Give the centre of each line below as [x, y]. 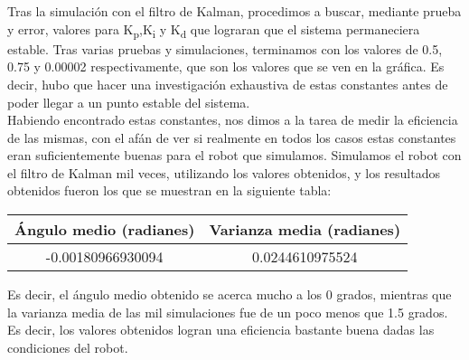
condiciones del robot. [68, 347]
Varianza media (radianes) [305, 230]
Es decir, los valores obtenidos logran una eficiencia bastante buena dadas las [221, 330]
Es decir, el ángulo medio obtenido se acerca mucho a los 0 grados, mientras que [230, 294]
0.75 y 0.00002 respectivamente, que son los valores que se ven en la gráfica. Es [226, 66]
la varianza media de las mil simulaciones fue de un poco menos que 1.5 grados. [228, 312]
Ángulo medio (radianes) [105, 230]
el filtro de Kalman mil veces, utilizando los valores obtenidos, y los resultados [224, 172]
